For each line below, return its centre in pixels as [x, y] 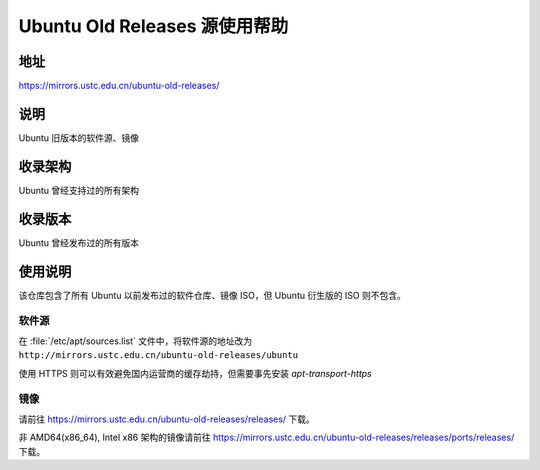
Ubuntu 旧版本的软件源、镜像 [79, 137]
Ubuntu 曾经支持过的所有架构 [79, 190]
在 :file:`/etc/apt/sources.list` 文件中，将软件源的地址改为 [135, 341]
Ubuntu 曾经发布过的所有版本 [79, 242]
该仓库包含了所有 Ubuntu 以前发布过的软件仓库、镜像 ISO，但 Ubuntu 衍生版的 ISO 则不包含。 [212, 295]
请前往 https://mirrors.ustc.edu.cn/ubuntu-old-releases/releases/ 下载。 [166, 419]
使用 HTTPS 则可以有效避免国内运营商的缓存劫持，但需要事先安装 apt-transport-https [195, 373]
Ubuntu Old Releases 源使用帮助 [153, 26]
